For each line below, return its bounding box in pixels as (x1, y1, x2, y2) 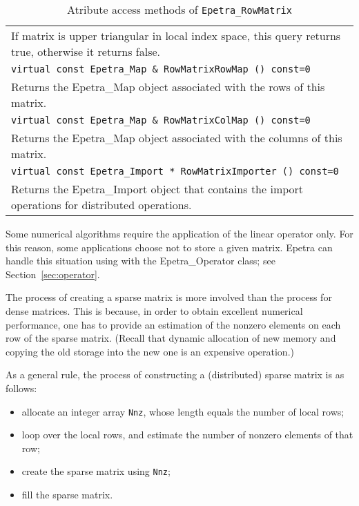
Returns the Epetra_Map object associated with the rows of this (11, 79, 325, 95)
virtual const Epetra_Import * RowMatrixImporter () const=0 (11, 166, 339, 177)
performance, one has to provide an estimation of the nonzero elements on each (6, 317, 341, 331)
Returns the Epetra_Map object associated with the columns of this (11, 130, 342, 146)
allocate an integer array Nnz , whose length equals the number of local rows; (21, 404, 345, 418)
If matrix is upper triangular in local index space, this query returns (11, 28, 341, 43)
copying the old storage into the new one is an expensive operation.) (6, 344, 294, 358)
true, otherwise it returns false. (11, 43, 161, 59)
